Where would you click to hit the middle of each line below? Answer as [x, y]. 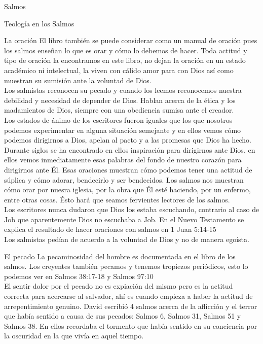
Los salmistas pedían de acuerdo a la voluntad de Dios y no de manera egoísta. [127, 239]
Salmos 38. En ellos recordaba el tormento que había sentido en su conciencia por [131, 325]
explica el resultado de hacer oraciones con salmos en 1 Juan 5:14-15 [110, 229]
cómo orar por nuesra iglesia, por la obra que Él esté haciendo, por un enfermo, [127, 190]
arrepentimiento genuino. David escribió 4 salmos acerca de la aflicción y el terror [131, 306]
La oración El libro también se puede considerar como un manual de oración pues [131, 40]
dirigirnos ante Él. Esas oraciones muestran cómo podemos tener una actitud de [128, 169]
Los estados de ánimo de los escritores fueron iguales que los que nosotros [118, 119]
